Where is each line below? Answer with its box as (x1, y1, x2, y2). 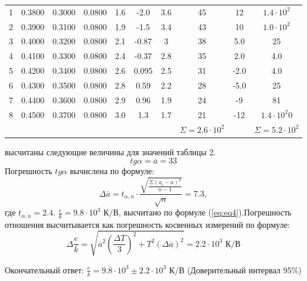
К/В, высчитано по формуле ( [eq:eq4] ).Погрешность (103, 206, 292, 218)
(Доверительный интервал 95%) (187, 263, 302, 276)
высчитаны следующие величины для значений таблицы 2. (5, 145, 216, 158)
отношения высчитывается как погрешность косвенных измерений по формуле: (5, 218, 290, 230)
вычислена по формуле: (70, 165, 155, 177)
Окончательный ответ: (5, 263, 84, 276)
